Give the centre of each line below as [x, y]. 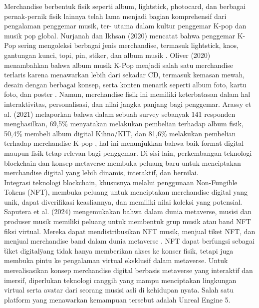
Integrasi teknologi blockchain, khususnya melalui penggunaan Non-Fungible [121, 182]
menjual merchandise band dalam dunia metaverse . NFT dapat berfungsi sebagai [129, 241]
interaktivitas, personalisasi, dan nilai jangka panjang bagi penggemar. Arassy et [128, 104]
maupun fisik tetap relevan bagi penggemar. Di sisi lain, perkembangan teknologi [128, 153]
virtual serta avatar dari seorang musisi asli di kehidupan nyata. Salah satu [119, 290]
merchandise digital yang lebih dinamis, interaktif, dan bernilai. [101, 172]
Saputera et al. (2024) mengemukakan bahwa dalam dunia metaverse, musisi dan [128, 211]
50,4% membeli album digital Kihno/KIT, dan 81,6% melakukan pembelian [120, 133]
